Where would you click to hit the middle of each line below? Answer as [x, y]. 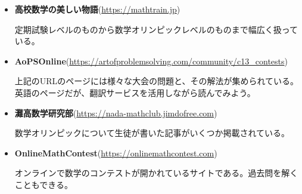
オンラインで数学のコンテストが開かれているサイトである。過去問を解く [156, 173]
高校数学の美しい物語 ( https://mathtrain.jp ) [97, 9]
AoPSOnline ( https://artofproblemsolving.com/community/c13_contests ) [151, 61]
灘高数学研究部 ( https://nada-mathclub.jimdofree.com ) [116, 113]
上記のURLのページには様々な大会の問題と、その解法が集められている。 [157, 81]
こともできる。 [43, 184]
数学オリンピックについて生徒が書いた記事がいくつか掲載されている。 [152, 133]
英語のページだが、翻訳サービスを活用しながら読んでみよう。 [135, 92]
